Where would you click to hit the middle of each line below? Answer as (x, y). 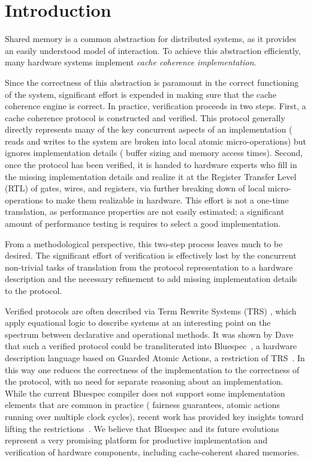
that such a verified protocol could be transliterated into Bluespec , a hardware (151, 346)
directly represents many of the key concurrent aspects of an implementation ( (149, 129)
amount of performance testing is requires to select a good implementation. (143, 223)
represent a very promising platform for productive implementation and (136, 440)
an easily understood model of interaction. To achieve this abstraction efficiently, (153, 50)
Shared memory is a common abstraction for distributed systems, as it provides (151, 39)
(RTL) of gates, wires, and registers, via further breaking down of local (135, 188)
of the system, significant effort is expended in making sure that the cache (141, 94)
